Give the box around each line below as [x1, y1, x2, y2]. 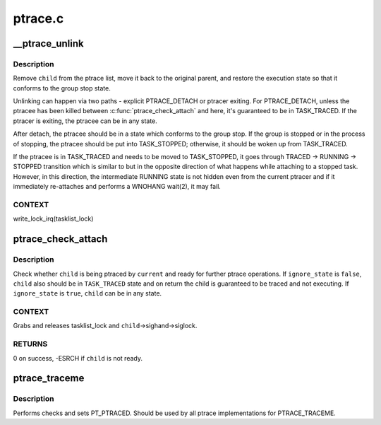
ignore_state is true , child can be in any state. [13, 289, 162, 298]
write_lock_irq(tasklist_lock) [13, 214, 94, 223]
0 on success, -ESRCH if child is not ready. [13, 354, 143, 362]
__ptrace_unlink [13, 37, 84, 50]
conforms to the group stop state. [13, 83, 111, 92]
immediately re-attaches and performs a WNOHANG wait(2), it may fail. [13, 182, 222, 191]
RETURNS [13, 339, 48, 349]
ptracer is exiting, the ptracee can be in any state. [13, 117, 158, 125]
